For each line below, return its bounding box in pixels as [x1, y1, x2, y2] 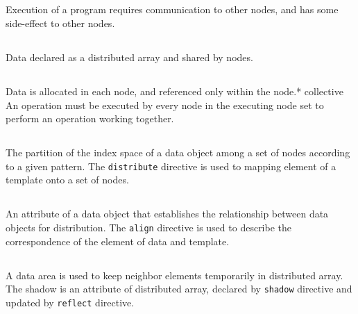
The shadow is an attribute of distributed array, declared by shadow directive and [6, 281, 352, 296]
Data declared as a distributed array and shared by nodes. [6, 49, 253, 64]
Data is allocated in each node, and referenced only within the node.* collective [6, 83, 343, 98]
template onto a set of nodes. [6, 172, 129, 187]
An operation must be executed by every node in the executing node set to [6, 97, 324, 112]
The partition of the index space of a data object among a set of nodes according [6, 145, 350, 160]
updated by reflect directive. [6, 295, 135, 309]
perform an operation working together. [6, 111, 174, 126]
